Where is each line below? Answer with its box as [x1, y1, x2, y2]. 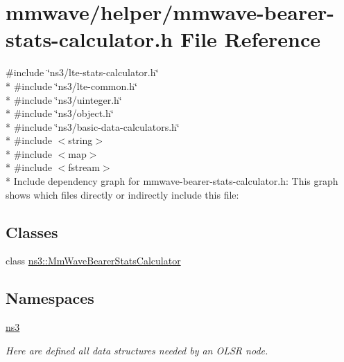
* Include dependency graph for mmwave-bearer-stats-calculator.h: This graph [6, 174, 338, 188]
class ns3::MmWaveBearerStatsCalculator [6, 253, 181, 268]
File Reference [180, 25, 321, 53]
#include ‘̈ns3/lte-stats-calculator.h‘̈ [6, 65, 159, 80]
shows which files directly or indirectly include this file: [6, 187, 239, 201]
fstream [68, 160, 100, 174]
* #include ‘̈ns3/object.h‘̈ [6, 106, 114, 120]
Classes [6, 221, 58, 242]
